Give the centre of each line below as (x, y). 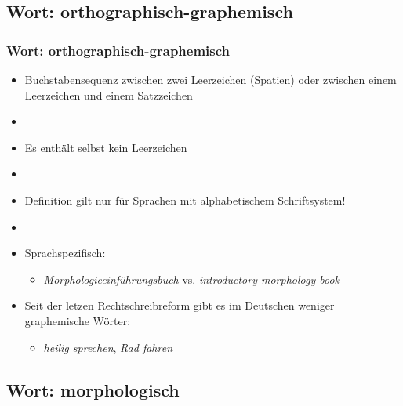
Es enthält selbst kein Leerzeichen (106, 147)
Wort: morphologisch (93, 389)
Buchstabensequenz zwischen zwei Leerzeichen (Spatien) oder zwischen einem (211, 79)
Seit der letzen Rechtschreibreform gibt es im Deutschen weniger (180, 305)
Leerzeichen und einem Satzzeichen (109, 94)
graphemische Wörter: (78, 320)
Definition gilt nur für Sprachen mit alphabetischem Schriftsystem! (185, 199)
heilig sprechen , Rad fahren (108, 347)
